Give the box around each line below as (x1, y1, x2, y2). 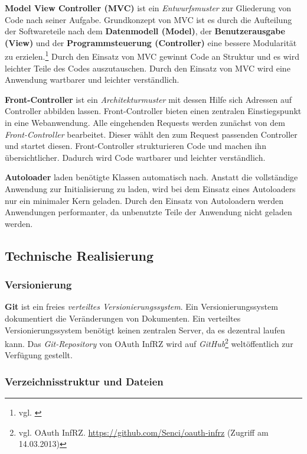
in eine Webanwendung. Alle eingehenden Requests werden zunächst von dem (5, 116, 285, 128)
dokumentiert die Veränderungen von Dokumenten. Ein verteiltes (5, 312, 241, 324)
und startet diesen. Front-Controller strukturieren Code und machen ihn (5, 140, 266, 152)
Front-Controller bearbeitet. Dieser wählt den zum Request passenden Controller (5, 128, 298, 140)
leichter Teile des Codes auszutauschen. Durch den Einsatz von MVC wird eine (5, 61, 290, 74)
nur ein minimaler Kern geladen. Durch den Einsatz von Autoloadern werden (5, 194, 284, 206)
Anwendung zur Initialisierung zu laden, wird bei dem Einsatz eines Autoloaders (5, 182, 296, 194)
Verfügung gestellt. (5, 349, 73, 361)
